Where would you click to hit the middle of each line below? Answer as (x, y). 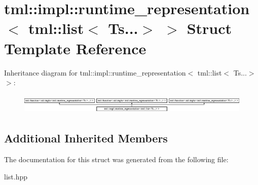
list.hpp (16, 176)
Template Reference (75, 48)
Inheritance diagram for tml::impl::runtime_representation (95, 72)
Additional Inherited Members (86, 138)
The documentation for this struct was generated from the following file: (116, 159)
